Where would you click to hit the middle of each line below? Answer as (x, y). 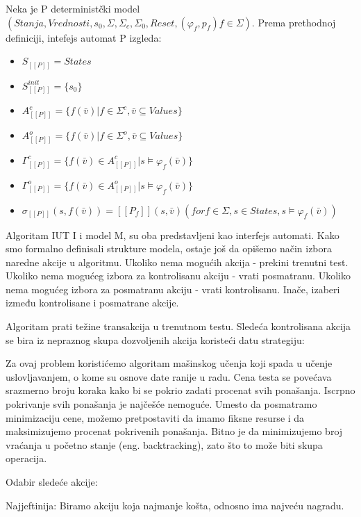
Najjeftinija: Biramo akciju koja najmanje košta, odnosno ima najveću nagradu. (175, 505)
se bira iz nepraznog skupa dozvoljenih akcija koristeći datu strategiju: (155, 339)
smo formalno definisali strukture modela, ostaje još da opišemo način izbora (169, 248)
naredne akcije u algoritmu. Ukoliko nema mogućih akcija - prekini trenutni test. (177, 262)
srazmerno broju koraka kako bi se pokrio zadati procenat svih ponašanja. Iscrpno (180, 390)
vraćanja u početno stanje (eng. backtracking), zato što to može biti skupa (164, 444)
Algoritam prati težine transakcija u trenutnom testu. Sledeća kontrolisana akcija (178, 326)
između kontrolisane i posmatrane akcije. (92, 303)
